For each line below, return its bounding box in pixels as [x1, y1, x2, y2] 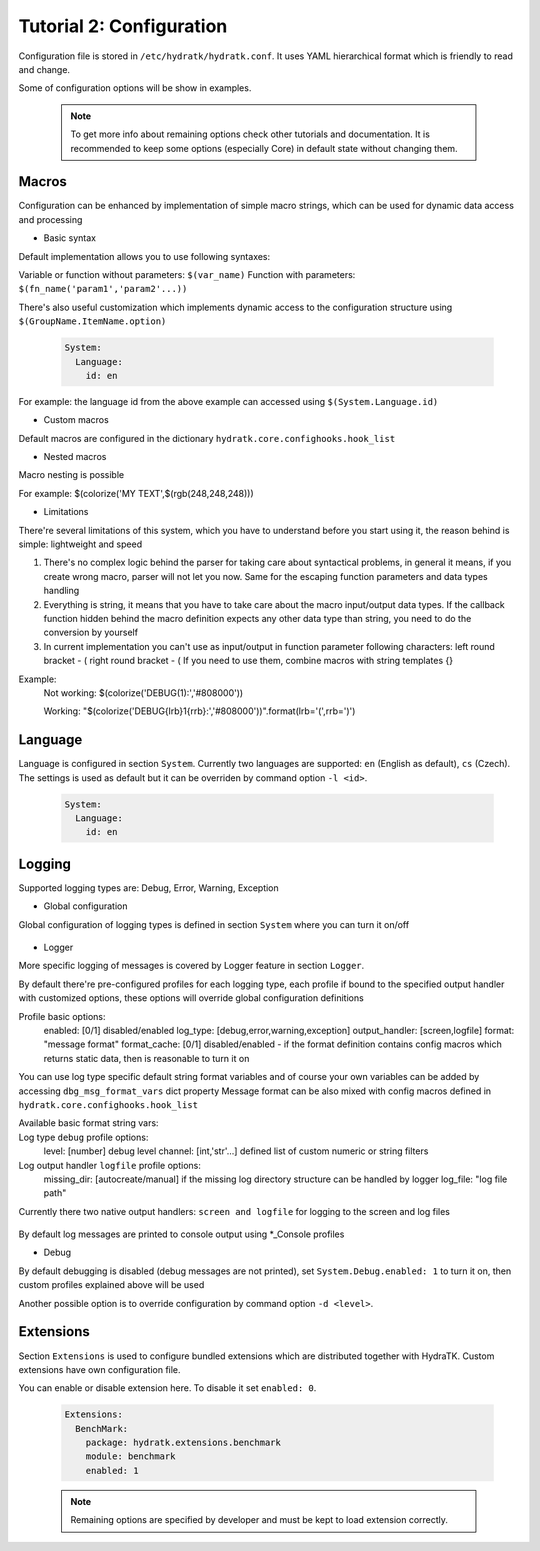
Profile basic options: [18, 1010, 106, 1022]
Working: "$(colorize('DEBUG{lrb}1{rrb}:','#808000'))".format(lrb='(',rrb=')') [43, 705, 356, 717]
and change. [18, 63, 70, 75]
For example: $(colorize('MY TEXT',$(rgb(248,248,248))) [18, 487, 254, 499]
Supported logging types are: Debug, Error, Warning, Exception [18, 881, 279, 894]
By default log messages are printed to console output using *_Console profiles [18, 1228, 345, 1240]
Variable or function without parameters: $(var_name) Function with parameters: [18, 268, 356, 280]
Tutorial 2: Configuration [18, 15, 228, 37]
